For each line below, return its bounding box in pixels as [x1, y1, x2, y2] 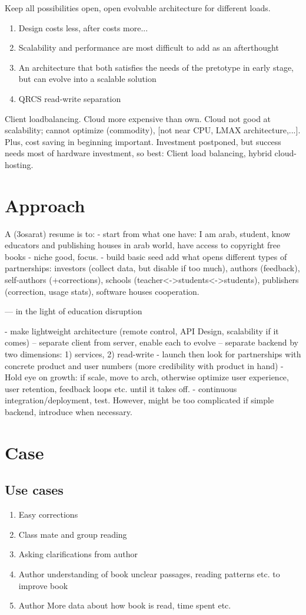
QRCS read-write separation [18, 92, 121, 104]
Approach [5, 193, 85, 217]
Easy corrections [18, 508, 78, 521]
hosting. [5, 158, 34, 170]
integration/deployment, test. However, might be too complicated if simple [5, 394, 274, 406]
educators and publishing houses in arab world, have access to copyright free [5, 239, 281, 251]
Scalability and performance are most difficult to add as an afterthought [18, 41, 279, 54]
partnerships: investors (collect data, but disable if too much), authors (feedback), [5, 262, 300, 274]
